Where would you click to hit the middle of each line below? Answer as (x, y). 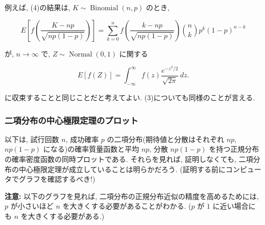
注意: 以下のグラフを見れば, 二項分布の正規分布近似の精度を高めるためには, (132, 196)
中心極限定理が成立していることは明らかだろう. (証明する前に (122, 169)
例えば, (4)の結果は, (38, 7)
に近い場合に (234, 206)
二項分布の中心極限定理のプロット (71, 120)
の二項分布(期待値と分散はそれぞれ (165, 139)
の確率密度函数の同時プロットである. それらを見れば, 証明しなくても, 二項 (129, 159)
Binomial (104, 8)
